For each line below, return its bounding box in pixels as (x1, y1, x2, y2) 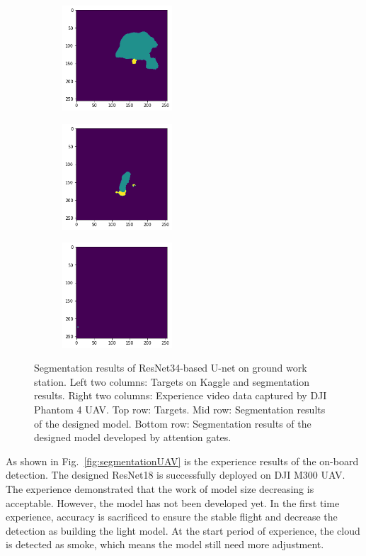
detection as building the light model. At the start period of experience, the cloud (6, 523, 360, 538)
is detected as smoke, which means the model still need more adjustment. (6, 537, 324, 552)
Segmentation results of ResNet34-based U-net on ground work (34, 360, 307, 375)
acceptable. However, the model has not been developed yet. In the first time (6, 495, 340, 510)
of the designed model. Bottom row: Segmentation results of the (34, 416, 311, 430)
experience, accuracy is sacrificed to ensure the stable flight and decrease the (6, 509, 338, 524)
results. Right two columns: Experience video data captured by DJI (34, 388, 327, 403)
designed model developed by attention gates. (34, 430, 231, 445)
